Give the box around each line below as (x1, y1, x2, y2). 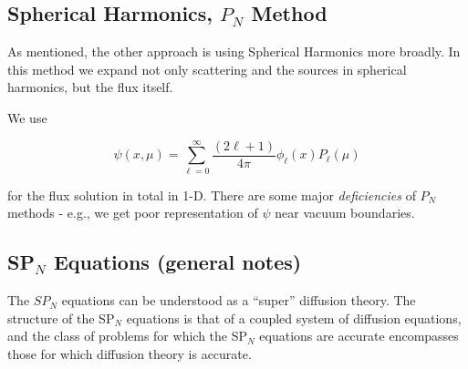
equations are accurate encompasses (259, 326, 459, 345)
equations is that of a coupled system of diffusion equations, (126, 308, 462, 327)
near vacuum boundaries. (275, 203, 415, 222)
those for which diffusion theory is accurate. (7, 343, 252, 363)
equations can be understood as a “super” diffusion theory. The (61, 291, 416, 310)
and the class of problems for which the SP (7, 326, 248, 345)
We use (7, 108, 47, 127)
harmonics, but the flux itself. (7, 77, 173, 97)
